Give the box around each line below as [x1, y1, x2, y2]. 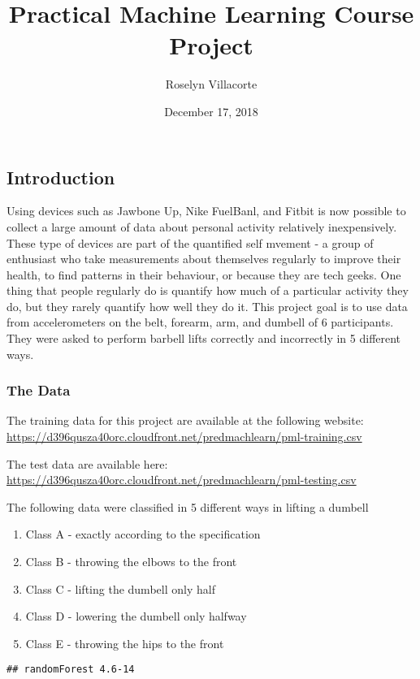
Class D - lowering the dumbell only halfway [25, 608, 247, 625]
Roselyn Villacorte [165, 76, 258, 93]
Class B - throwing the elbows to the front [25, 553, 237, 570]
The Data [6, 380, 71, 400]
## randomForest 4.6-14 [6, 664, 135, 676]
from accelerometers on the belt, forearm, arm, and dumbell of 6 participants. [6, 314, 394, 331]
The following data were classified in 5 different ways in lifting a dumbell [6, 498, 369, 515]
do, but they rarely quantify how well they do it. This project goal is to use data [6, 297, 408, 314]
